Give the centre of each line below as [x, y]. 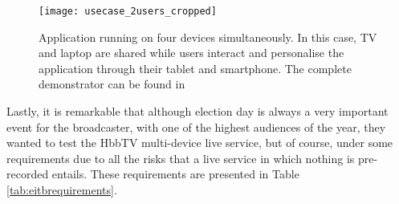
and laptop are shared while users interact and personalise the [191, 53]
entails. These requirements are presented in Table [175, 174]
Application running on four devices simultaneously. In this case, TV [208, 37]
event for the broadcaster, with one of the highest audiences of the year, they [196, 126]
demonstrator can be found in [112, 84]
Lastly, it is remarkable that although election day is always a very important [197, 111]
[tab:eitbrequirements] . [62, 190]
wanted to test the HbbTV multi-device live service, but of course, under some [200, 143]
